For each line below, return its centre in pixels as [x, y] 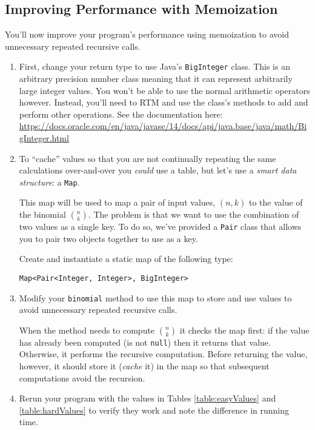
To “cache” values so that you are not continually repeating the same [148, 158]
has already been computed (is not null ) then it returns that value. [145, 342]
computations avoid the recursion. [82, 378]
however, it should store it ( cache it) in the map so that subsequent [144, 366]
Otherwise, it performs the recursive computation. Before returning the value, [163, 354]
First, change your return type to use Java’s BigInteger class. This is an [154, 66]
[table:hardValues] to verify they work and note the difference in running [154, 410]
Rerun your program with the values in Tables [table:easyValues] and [148, 398]
